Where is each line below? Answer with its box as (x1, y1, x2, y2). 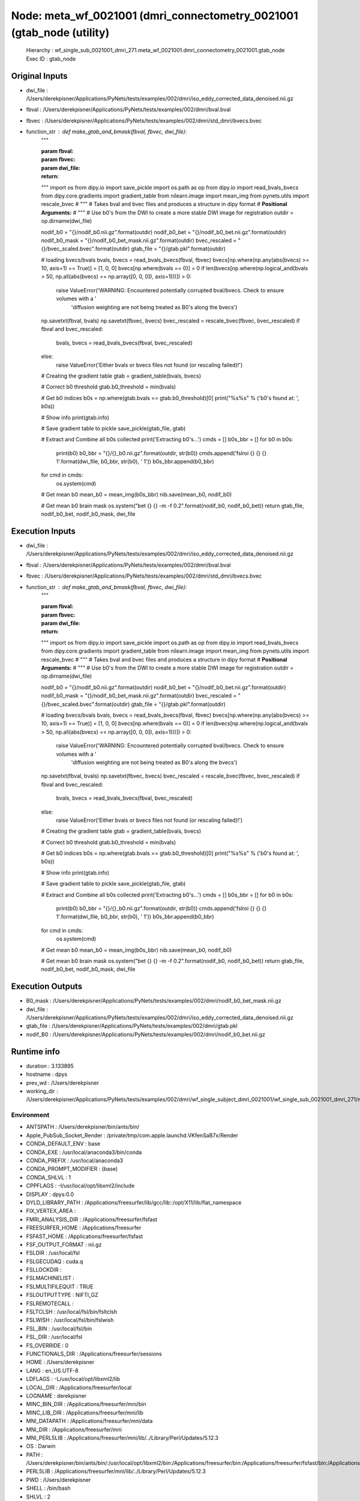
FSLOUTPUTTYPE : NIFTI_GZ (26, 1291, 98, 1299)
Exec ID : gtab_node (26, 55, 76, 62)
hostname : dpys (26, 1071, 68, 1078)
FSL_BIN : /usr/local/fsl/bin (26, 1324, 92, 1332)
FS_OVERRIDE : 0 (26, 1342, 69, 1349)
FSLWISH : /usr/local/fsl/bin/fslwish (26, 1317, 114, 1324)
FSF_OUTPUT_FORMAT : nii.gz (26, 1240, 102, 1248)
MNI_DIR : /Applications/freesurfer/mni (26, 1426, 122, 1433)
